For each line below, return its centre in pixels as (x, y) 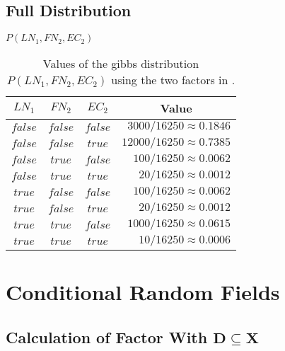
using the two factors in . (173, 80)
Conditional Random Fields (143, 292)
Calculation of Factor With (107, 336)
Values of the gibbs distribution (121, 64)
